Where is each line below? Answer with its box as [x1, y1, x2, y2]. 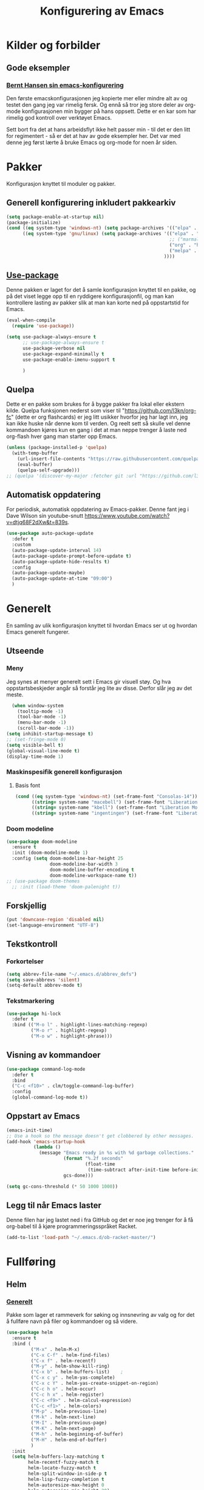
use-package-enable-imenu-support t [22, 357, 115, 363]
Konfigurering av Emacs [39, 4, 165, 18]
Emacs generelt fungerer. [6, 628, 70, 636]
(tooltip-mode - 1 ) [17, 708, 64, 715]
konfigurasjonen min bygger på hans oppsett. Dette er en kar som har [22, 108, 196, 115]
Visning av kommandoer [6, 1050, 101, 1060]
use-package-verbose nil [22, 345, 86, 351]
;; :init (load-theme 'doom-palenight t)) [12, 884, 121, 890]
